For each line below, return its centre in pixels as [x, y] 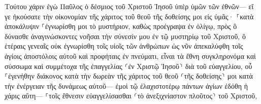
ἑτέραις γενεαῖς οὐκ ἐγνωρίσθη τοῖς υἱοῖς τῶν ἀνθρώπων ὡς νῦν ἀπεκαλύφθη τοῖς [124, 46]
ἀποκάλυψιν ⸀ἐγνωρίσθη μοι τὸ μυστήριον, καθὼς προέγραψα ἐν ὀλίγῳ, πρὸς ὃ [121, 26]
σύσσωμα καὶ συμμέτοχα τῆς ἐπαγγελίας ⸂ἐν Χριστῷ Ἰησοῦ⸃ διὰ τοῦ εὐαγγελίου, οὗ [128, 66]
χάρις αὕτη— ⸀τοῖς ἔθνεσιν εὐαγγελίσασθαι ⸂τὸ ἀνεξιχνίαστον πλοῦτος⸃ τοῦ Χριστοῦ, [131, 96]
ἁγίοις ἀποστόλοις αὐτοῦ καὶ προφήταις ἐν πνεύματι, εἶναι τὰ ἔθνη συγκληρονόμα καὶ [130, 56]
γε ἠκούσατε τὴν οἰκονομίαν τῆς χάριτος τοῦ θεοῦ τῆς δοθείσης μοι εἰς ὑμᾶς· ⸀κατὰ [129, 16]
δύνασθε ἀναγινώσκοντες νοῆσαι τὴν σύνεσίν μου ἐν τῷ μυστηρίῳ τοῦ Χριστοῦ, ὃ [125, 36]
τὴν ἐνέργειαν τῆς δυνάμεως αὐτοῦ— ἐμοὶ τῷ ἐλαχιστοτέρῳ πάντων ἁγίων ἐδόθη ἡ [126, 85]
